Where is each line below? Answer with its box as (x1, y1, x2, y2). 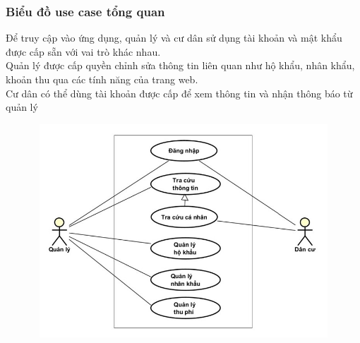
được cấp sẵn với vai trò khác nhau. (6, 44, 161, 59)
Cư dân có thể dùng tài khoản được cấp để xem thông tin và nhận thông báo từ (6, 85, 353, 100)
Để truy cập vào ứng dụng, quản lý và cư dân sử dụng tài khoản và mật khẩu (6, 30, 342, 45)
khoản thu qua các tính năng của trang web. (6, 72, 198, 86)
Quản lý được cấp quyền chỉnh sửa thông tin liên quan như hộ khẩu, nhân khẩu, (6, 58, 355, 73)
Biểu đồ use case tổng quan (6, 2, 165, 20)
